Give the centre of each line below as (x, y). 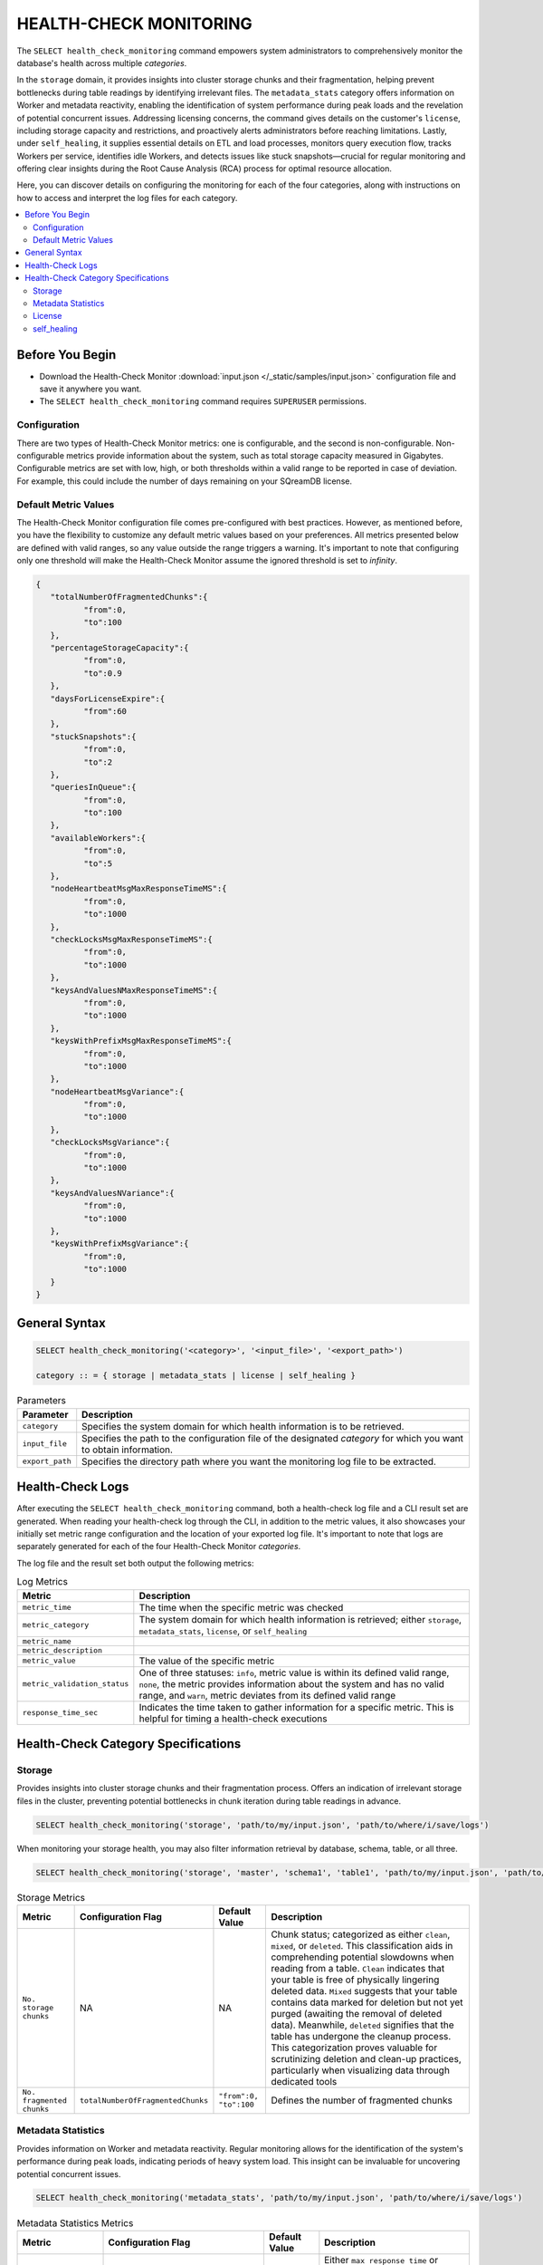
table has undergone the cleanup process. (361, 2036)
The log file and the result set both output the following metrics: (135, 1563)
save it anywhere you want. (90, 389)
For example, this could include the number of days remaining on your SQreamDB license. (185, 481)
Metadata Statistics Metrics (75, 2222)
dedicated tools (304, 2081)
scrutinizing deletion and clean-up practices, (366, 2058)
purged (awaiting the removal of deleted (357, 2013)
